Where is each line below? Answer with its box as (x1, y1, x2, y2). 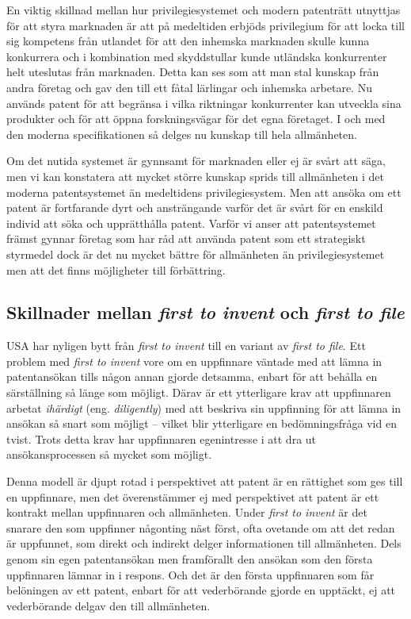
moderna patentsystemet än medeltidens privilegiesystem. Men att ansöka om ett (6, 183, 401, 200)
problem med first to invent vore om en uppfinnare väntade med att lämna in (6, 352, 382, 369)
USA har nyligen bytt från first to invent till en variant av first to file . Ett (6, 337, 366, 354)
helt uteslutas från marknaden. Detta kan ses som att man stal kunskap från (6, 63, 379, 80)
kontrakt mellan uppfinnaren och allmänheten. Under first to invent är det (6, 504, 367, 521)
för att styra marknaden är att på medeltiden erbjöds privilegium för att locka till (6, 17, 405, 33)
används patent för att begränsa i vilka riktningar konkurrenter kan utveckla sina (6, 94, 401, 111)
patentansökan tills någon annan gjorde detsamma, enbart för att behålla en (6, 368, 378, 385)
